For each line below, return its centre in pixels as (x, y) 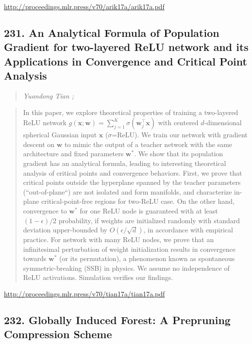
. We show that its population (179, 154)
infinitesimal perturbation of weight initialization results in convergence (129, 249)
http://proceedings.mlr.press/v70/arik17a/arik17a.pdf (84, 6)
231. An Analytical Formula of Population (112, 32)
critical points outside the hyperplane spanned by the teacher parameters (132, 182)
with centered (178, 123)
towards (35, 258)
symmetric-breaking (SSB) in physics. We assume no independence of (126, 268)
